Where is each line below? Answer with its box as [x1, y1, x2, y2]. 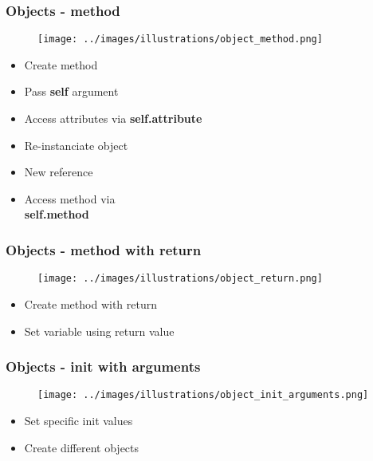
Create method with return [24, 295, 157, 312]
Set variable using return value [24, 322, 175, 339]
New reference [24, 164, 93, 180]
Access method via [24, 190, 116, 207]
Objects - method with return [6, 239, 202, 259]
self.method [24, 206, 89, 223]
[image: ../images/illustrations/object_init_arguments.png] [37, 389, 369, 401]
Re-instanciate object [24, 136, 128, 153]
